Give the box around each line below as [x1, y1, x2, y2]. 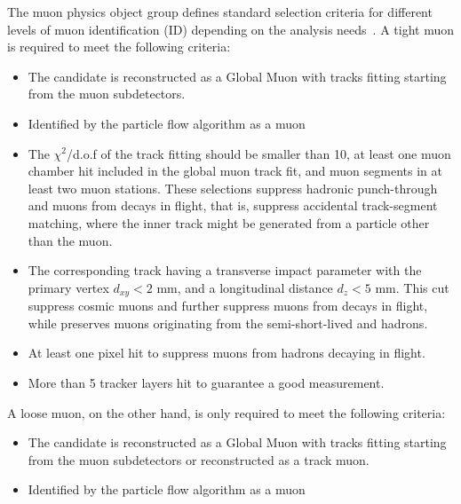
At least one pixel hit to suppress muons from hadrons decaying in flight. [28, 343, 425, 362]
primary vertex [28, 278, 109, 296]
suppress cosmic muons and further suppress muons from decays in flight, [28, 296, 428, 315]
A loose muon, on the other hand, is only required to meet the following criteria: [7, 403, 446, 421]
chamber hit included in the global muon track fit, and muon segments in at [28, 161, 442, 180]
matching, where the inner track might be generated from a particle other [28, 213, 430, 232]
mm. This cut [375, 278, 449, 296]
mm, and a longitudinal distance [156, 278, 333, 296]
